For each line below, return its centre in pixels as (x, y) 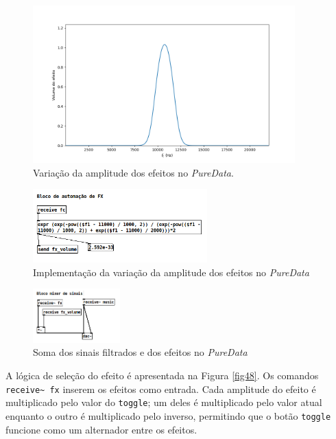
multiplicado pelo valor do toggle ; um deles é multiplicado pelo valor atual (164, 402)
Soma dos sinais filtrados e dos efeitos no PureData (140, 352)
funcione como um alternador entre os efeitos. (101, 429)
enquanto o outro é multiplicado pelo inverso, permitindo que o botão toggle (168, 415)
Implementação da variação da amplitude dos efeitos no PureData (171, 272)
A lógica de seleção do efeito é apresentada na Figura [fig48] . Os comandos (162, 375)
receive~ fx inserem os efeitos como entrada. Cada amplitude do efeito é (161, 389)
